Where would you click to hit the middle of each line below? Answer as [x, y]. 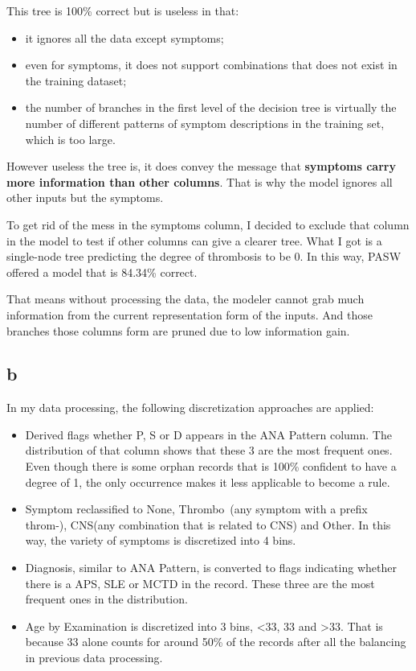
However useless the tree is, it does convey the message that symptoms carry [201, 166]
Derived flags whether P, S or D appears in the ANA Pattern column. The [208, 434]
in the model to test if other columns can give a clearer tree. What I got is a [194, 240]
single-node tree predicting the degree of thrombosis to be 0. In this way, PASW [204, 256]
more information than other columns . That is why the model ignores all [200, 181]
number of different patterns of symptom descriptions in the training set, [205, 123]
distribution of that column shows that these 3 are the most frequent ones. [209, 450]
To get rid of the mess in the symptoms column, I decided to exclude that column [208, 224]
